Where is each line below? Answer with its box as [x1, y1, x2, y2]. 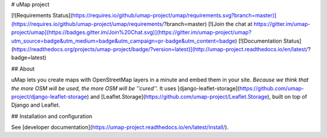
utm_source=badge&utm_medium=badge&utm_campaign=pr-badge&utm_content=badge [11, 37, 236, 45]
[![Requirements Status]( [11, 12, 73, 19]
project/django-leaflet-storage [11, 93, 87, 100]
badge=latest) [11, 54, 47, 61]
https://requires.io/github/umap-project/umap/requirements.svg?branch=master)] [72, 12, 277, 19]
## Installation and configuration [11, 112, 93, 120]
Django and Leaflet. [11, 101, 61, 108]
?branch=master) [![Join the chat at [163, 20, 253, 27]
